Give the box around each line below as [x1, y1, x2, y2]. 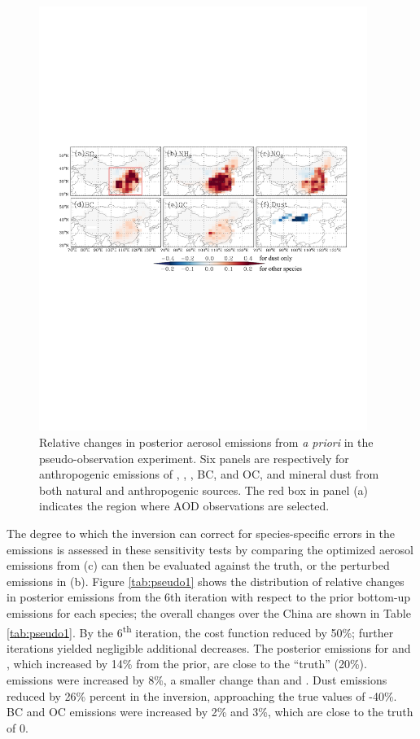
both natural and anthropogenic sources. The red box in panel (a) [39, 481, 369, 498]
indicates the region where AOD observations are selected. [39, 497, 330, 514]
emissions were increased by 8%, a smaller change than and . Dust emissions [7, 671, 387, 688]
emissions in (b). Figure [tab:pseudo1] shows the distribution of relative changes [7, 572, 405, 589]
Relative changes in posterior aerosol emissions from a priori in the [39, 434, 374, 451]
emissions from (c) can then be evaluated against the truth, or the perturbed [7, 557, 390, 574]
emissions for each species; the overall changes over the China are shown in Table [7, 604, 411, 621]
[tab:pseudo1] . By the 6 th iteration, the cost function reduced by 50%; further [7, 621, 394, 641]
